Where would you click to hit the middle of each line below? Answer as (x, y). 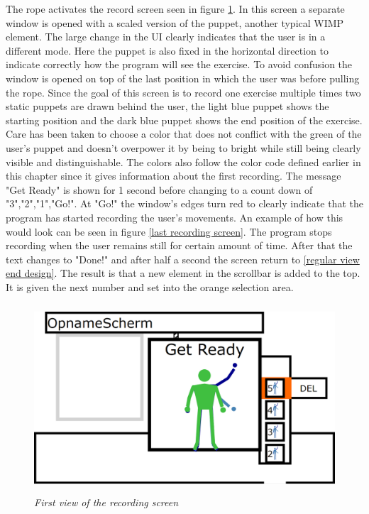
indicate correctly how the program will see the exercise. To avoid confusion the (179, 64)
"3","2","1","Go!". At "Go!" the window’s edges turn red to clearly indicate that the (184, 203)
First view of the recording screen (106, 502)
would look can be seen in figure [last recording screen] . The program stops (169, 231)
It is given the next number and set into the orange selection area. (150, 286)
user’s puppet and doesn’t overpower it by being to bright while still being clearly (183, 147)
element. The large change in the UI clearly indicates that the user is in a (166, 37)
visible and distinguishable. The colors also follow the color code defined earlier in (183, 162)
